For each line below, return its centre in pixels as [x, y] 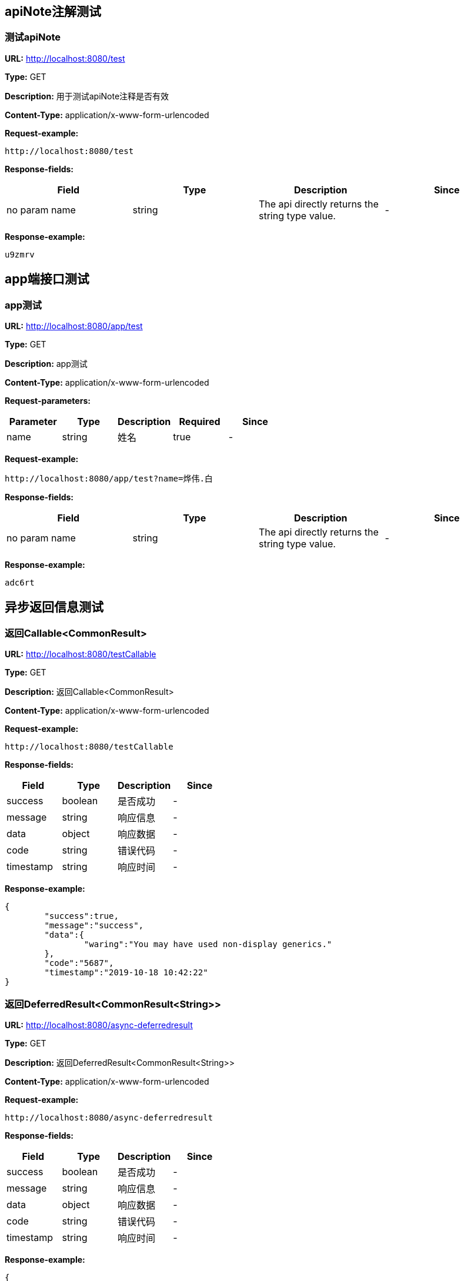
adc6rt [20, 583]
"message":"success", [94, 926]
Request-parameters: [48, 401]
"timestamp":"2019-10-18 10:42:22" [126, 973]
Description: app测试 [46, 364]
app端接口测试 [47, 279]
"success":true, [81, 916]
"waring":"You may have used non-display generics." [208, 944]
